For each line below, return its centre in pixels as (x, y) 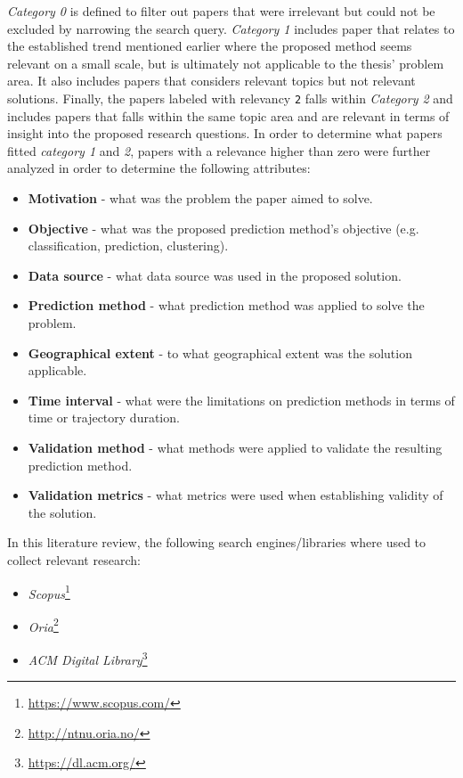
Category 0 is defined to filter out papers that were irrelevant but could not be (221, 11)
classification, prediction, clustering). (128, 246)
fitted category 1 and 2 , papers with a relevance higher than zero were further (219, 150)
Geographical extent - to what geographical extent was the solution (220, 352)
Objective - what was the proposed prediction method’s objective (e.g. (223, 228)
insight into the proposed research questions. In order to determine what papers (225, 133)
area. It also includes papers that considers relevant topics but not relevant (211, 81)
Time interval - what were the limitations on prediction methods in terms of (241, 400)
